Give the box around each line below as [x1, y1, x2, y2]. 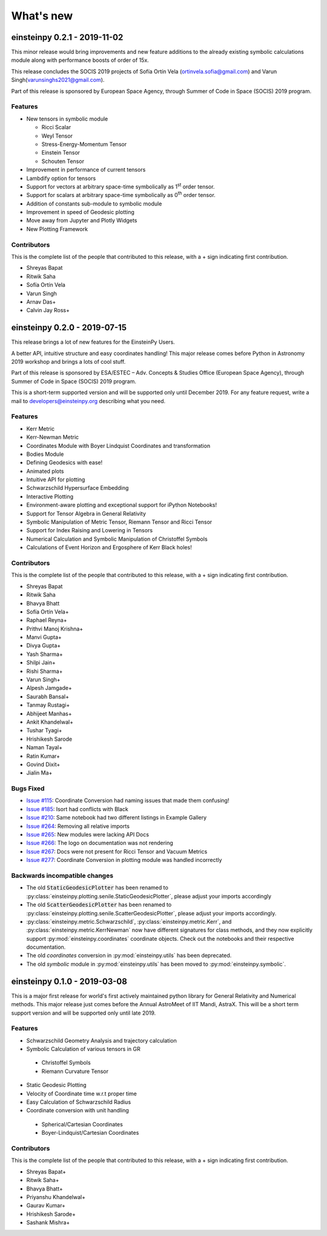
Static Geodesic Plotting [26, 1081, 87, 1089]
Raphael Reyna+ [26, 616, 67, 624]
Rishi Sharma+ [26, 667, 63, 675]
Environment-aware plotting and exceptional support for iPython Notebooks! [26, 501, 217, 509]
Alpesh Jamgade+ [26, 684, 72, 692]
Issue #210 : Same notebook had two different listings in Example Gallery [26, 814, 207, 821]
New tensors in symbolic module [26, 115, 108, 122]
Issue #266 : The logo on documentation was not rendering [26, 840, 174, 847]
